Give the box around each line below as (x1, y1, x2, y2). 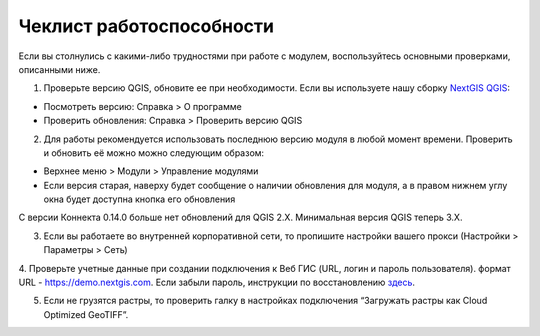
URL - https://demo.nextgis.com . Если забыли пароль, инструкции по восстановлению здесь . (18, 276, 415, 289)
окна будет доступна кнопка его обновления (43, 193, 236, 205)
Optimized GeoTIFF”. (43, 308, 129, 320)
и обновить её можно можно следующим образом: (43, 146, 265, 159)
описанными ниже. (18, 63, 101, 75)
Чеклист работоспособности (18, 15, 275, 37)
